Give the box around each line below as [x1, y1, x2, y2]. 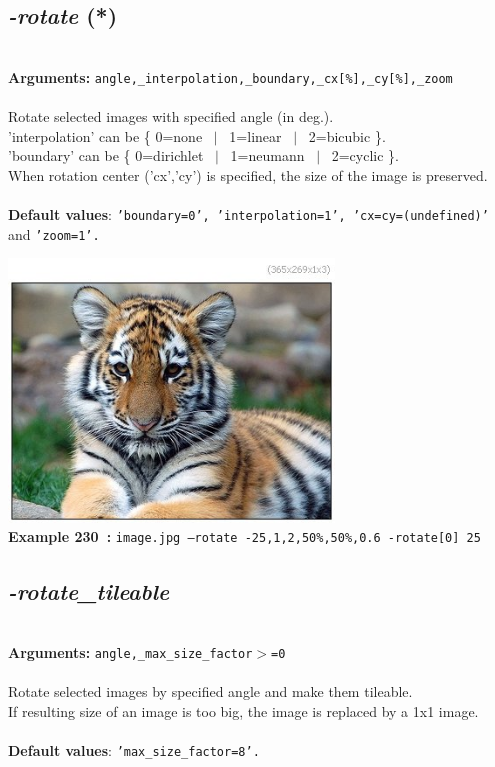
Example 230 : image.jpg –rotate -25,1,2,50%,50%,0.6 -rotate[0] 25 [8, 526, 481, 547]
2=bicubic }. [308, 125, 386, 146]
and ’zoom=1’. [8, 223, 100, 244]
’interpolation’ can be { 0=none [8, 125, 203, 146]
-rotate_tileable [8, 575, 170, 606]
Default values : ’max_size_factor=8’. [8, 739, 260, 760]
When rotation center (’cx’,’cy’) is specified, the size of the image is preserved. [8, 164, 488, 185]
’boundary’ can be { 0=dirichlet [8, 145, 204, 166]
